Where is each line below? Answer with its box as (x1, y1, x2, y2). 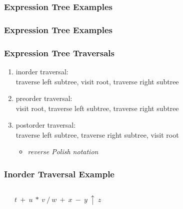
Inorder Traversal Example (4, 167, 114, 180)
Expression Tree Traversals (4, 46, 114, 59)
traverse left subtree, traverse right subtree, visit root (15, 129, 179, 140)
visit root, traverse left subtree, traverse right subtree (15, 102, 179, 113)
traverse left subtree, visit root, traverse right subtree (15, 76, 179, 86)
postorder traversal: (15, 120, 76, 130)
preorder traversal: (15, 93, 72, 103)
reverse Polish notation (27, 146, 98, 157)
